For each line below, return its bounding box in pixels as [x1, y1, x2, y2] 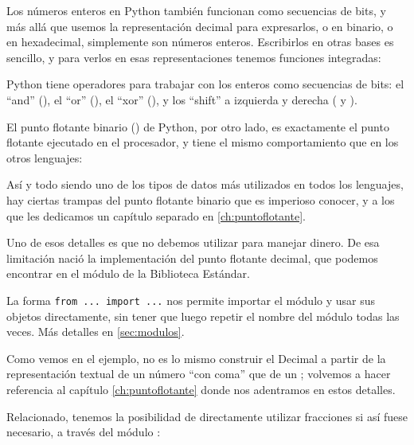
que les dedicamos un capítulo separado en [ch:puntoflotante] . [6, 207, 306, 224]
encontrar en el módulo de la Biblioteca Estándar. [6, 265, 250, 282]
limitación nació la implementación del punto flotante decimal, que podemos [6, 249, 378, 266]
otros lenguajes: [6, 149, 83, 166]
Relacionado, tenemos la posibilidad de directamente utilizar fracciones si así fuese [6, 408, 408, 424]
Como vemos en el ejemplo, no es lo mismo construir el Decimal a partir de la [6, 349, 386, 366]
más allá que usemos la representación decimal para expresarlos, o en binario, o [6, 18, 393, 34]
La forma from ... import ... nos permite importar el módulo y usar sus [6, 291, 376, 308]
